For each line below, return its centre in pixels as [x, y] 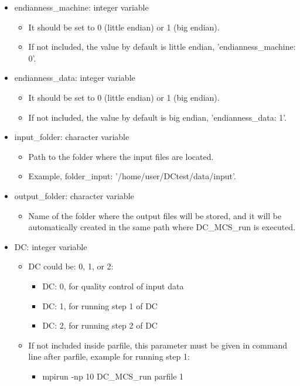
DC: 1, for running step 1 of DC [100, 305]
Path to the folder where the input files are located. [121, 156]
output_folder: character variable [74, 195]
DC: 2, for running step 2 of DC [100, 325]
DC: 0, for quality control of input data [113, 286]
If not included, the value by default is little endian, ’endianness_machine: [162, 47]
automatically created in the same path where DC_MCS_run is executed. [162, 227]
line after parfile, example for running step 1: [109, 356]
